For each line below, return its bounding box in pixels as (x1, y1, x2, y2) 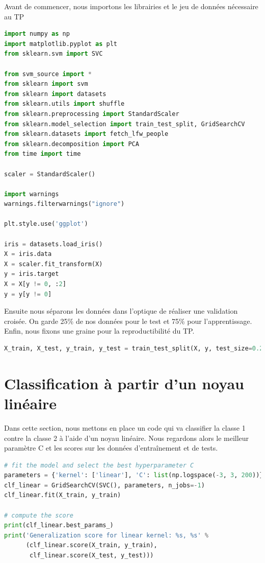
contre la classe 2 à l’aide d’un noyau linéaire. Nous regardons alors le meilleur (4, 432, 249, 443)
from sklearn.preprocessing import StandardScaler (4, 110, 179, 118)
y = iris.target (4, 270, 59, 278)
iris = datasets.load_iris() (4, 240, 103, 248)
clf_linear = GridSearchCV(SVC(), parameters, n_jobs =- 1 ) (4, 481, 205, 489)
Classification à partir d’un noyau (4, 372, 244, 393)
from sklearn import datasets (4, 90, 107, 98)
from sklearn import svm (4, 80, 88, 88)
